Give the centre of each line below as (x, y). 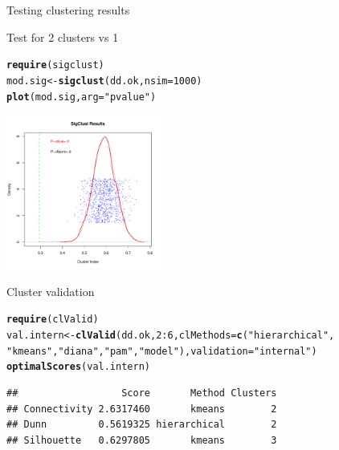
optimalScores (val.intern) (78, 367)
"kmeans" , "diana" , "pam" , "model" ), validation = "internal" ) (162, 351)
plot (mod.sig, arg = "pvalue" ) (82, 97)
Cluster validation (51, 291)
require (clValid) (53, 320)
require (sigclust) (55, 65)
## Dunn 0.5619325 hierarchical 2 (142, 425)
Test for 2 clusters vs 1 (63, 36)
